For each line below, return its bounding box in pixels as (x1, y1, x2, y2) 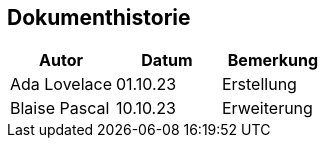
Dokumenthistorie (7, 5, 191, 30)
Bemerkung (227, 50, 319, 71)
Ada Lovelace (10, 74, 112, 95)
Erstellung (221, 74, 297, 95)
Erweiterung (221, 98, 313, 119)
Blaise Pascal (10, 98, 110, 119)
